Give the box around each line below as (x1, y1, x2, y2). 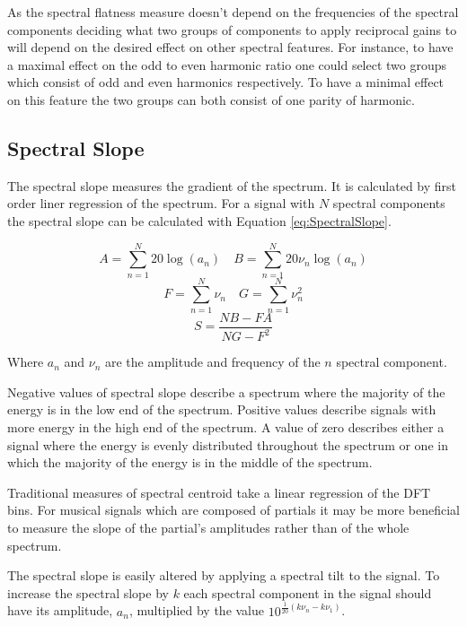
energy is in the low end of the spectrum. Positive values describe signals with (7, 400, 436, 419)
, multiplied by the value (128, 601, 265, 620)
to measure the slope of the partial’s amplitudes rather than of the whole (7, 517, 410, 536)
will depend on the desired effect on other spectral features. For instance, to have (7, 38, 454, 57)
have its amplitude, (7, 601, 113, 620)
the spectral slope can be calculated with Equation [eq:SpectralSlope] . (7, 211, 392, 230)
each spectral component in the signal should (183, 583, 432, 602)
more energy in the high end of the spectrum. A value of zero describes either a (7, 417, 445, 436)
